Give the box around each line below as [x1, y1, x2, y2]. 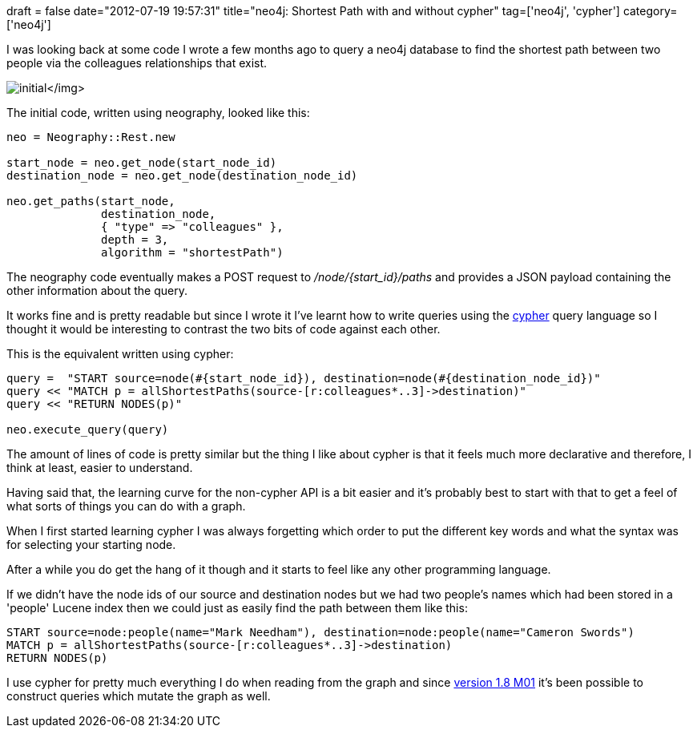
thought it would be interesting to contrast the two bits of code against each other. [6, 322, 441, 336]
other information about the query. [6, 284, 188, 297]
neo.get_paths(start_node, [6, 195, 175, 208]
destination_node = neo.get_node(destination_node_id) [6, 169, 358, 182]
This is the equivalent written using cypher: [6, 347, 234, 361]
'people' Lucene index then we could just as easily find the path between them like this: [6, 601, 468, 615]
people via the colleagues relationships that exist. [6, 56, 268, 70]
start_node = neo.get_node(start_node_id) [6, 156, 277, 169]
